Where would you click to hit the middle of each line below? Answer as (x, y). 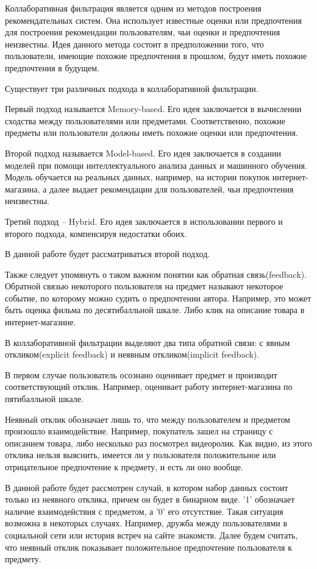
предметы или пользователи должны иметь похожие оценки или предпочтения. (151, 133)
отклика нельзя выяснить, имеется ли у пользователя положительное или (141, 455)
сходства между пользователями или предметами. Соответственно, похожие (145, 120)
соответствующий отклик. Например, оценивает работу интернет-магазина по (149, 387)
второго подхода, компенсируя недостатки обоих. (96, 233)
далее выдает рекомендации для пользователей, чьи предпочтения (172, 189)
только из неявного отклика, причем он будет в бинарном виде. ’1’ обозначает (150, 499)
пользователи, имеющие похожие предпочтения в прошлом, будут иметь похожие (156, 56)
